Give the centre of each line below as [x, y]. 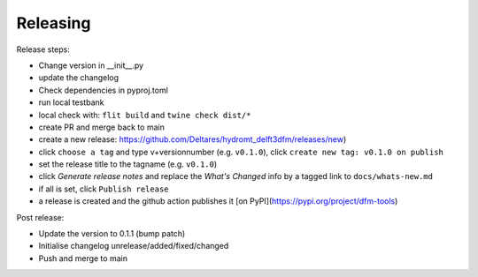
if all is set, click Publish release [104, 189]
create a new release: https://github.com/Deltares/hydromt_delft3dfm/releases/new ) [193, 139]
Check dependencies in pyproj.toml [103, 90]
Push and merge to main [83, 258]
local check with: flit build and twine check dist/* [145, 115]
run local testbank [71, 102]
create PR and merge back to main [102, 127]
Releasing [54, 23]
